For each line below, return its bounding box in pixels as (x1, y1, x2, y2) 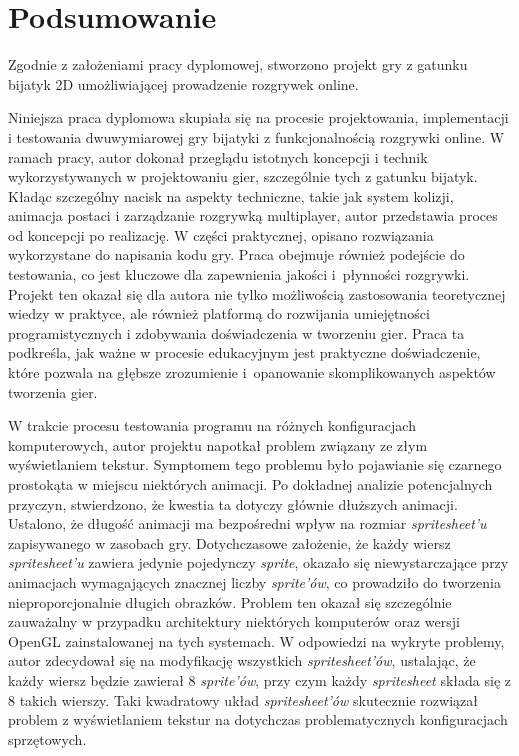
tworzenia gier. (8, 381, 98, 402)
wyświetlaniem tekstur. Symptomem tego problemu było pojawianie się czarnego (8, 454, 502, 475)
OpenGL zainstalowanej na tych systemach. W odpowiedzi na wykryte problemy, (8, 630, 505, 651)
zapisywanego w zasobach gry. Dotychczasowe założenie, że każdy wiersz (8, 532, 451, 553)
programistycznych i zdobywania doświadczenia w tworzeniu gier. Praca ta (8, 322, 465, 343)
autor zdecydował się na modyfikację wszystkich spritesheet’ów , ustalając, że (8, 650, 476, 671)
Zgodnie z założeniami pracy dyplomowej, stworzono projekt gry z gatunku (8, 54, 468, 75)
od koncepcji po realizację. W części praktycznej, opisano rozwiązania (8, 224, 434, 245)
